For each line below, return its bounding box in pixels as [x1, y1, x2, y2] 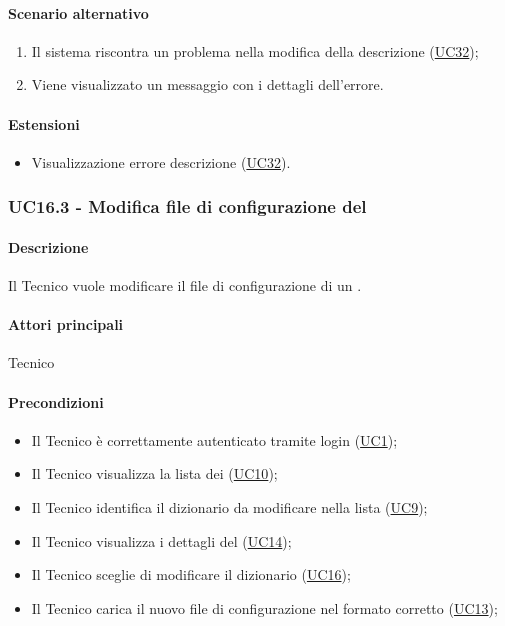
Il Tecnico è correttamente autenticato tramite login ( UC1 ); [31, 429, 398, 450]
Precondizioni [8, 391, 104, 412]
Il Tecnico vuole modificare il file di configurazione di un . [8, 275, 362, 296]
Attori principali [8, 314, 124, 335]
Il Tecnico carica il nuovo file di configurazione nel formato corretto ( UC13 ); [31, 597, 498, 618]
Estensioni [8, 113, 80, 134]
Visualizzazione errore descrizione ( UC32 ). [31, 151, 291, 172]
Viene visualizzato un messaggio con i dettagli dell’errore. [31, 74, 384, 95]
